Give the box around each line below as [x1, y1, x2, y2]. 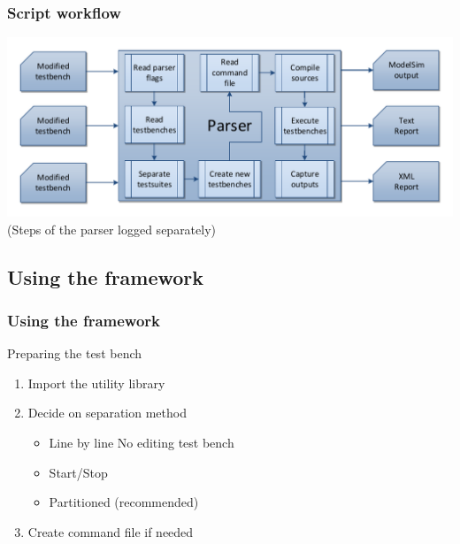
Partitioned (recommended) [49, 493, 199, 511]
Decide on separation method [27, 403, 187, 422]
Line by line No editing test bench [49, 433, 234, 451]
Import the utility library [27, 373, 165, 392]
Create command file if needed [27, 522, 194, 540]
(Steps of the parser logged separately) [7, 219, 217, 238]
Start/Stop [49, 463, 108, 481]
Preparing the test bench [7, 344, 142, 363]
